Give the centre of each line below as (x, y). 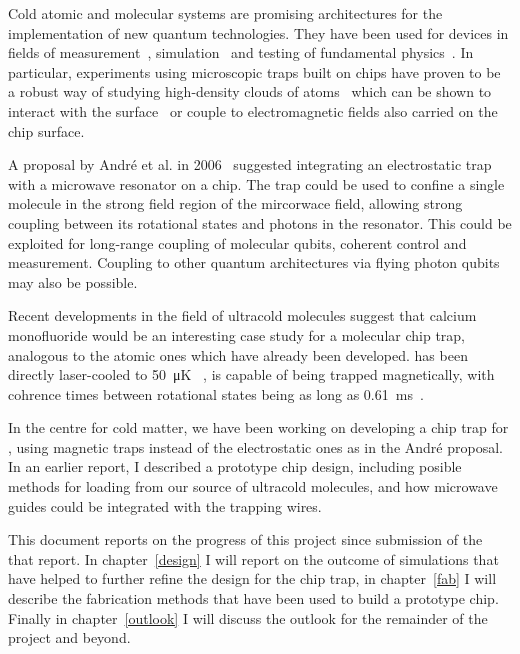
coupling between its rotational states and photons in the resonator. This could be (260, 222)
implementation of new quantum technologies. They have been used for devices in (258, 32)
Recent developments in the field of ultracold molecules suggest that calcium (242, 315)
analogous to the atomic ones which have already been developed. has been (238, 354)
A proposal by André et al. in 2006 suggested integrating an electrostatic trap (250, 164)
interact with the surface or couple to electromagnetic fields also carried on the (253, 110)
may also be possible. (73, 281)
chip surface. (46, 130)
